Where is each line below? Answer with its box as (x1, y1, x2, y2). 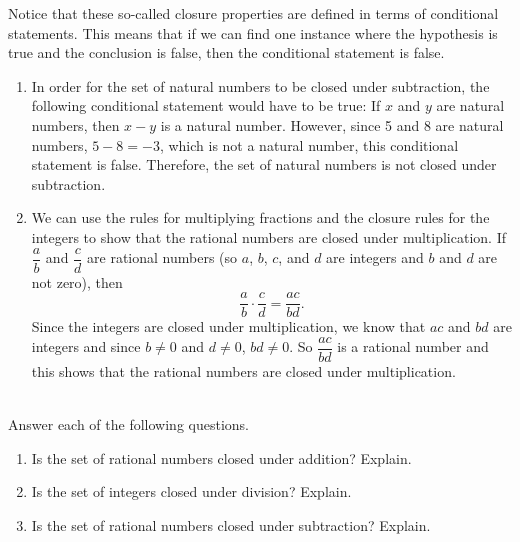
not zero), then (31, 271, 123, 292)
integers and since (31, 336, 141, 357)
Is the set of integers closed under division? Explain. (31, 481, 352, 502)
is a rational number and (337, 336, 489, 357)
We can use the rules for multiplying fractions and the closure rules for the (31, 207, 490, 228)
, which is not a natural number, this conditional (159, 134, 459, 155)
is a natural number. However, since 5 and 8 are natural (160, 114, 504, 135)
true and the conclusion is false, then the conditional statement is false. (8, 42, 445, 63)
